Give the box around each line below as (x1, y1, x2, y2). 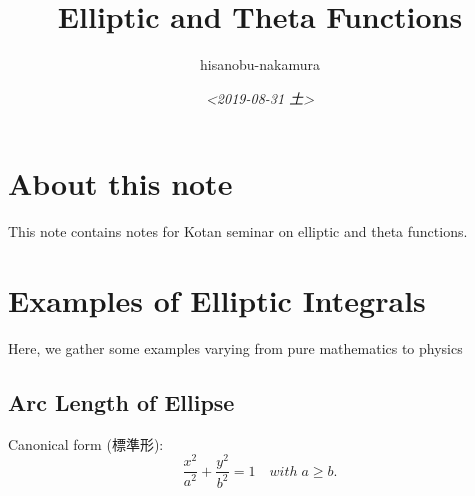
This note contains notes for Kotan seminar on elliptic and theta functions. (8, 221, 468, 242)
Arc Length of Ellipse (8, 386, 235, 417)
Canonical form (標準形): (8, 433, 164, 454)
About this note (8, 163, 233, 204)
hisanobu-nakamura (200, 54, 320, 75)
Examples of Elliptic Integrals (8, 280, 426, 321)
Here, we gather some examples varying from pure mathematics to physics (8, 337, 463, 358)
